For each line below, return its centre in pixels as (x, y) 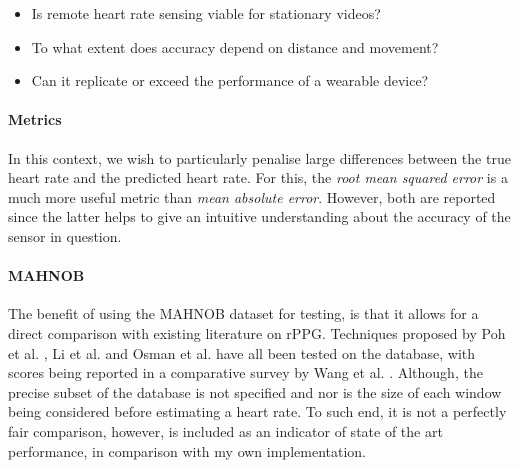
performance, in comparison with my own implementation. (187, 450)
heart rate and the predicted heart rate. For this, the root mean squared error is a (258, 177)
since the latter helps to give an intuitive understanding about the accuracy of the (259, 216)
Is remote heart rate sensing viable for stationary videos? (206, 13)
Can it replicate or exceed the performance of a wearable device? (230, 80)
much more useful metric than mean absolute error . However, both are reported (252, 196)
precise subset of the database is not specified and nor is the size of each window (255, 391)
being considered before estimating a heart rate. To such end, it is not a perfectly (257, 411)
